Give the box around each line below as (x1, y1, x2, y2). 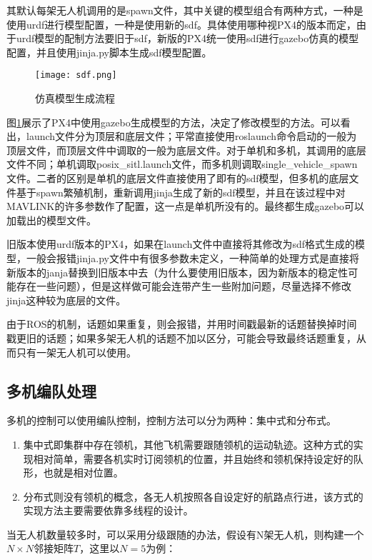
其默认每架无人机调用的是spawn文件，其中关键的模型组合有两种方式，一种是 (6, 3, 363, 17)
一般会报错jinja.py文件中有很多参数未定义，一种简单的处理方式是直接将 (26, 250, 359, 265)
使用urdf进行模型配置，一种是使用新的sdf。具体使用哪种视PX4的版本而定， (6, 16, 356, 31)
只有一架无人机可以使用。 (16, 344, 136, 359)
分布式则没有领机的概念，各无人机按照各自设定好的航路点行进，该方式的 (23, 489, 363, 504)
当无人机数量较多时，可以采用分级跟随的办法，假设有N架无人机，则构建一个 (6, 526, 364, 541)
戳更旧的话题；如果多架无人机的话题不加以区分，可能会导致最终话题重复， (6, 330, 356, 345)
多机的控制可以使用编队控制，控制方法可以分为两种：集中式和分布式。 (6, 413, 336, 428)
